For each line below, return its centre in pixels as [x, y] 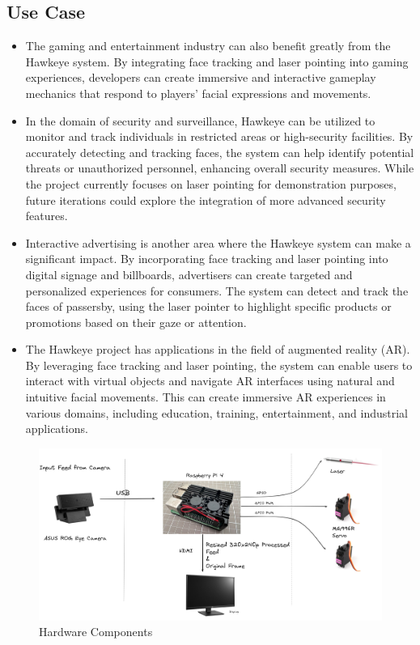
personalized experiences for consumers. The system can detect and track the [217, 290]
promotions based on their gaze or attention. [136, 322]
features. [47, 216]
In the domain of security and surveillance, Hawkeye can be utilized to [200, 120]
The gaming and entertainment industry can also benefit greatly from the [208, 46]
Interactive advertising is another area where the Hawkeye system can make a [218, 242]
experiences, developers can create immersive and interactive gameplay [201, 77]
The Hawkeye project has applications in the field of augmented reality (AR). [218, 349]
